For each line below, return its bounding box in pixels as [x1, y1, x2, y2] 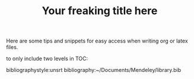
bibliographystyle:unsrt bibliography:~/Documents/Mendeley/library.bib [6, 67, 182, 74]
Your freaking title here [42, 4, 158, 18]
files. [6, 44, 18, 51]
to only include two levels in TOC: [6, 55, 88, 62]
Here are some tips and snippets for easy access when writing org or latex [6, 37, 188, 45]
